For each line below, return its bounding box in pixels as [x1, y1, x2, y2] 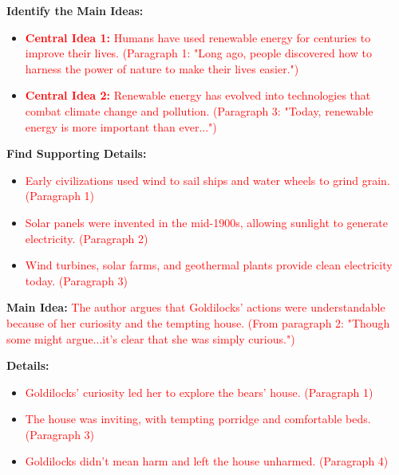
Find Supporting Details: [6, 145, 147, 162]
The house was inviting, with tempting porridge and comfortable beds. [25, 410, 371, 427]
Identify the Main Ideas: [6, 2, 144, 18]
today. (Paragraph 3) [25, 272, 128, 289]
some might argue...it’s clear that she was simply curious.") [6, 330, 295, 347]
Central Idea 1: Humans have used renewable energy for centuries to [25, 29, 371, 45]
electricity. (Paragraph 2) [25, 230, 148, 246]
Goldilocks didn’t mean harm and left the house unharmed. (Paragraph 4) [25, 453, 389, 469]
